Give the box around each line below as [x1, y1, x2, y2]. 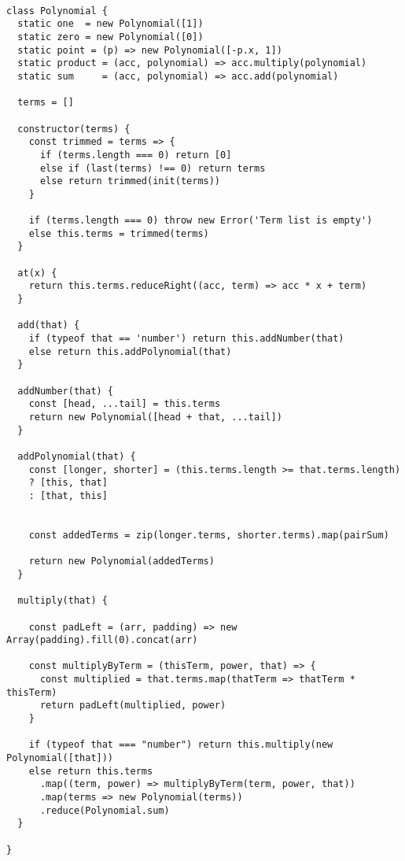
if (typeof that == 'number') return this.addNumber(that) [28, 333, 344, 345]
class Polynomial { [6, 5, 108, 17]
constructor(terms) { [17, 123, 131, 135]
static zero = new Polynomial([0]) [17, 31, 204, 42]
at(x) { [17, 267, 57, 279]
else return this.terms [28, 765, 153, 777]
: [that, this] [28, 490, 108, 501]
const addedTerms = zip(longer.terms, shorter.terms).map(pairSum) [28, 529, 389, 541]
